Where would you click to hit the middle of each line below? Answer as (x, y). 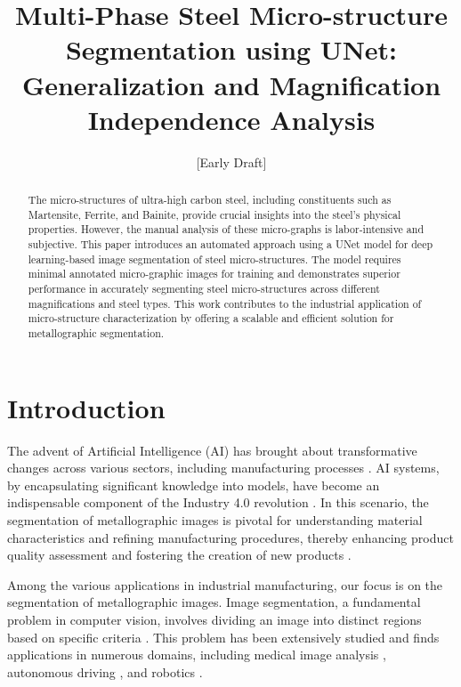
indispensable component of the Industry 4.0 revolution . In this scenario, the (218, 502)
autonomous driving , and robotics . (105, 671)
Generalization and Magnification (231, 84)
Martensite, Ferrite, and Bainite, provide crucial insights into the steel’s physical (214, 214)
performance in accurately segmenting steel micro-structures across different (204, 289)
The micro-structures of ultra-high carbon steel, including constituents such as (210, 200)
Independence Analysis (231, 119)
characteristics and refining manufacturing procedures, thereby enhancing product (230, 537)
